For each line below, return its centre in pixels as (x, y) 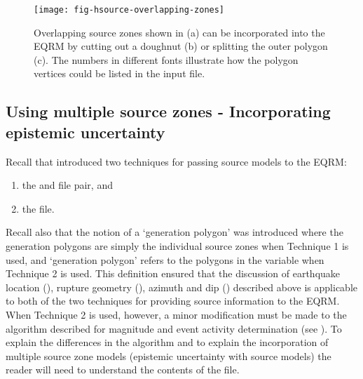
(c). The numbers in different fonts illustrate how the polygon (166, 59)
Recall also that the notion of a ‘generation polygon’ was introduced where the (174, 232)
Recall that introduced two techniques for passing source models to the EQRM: (176, 161)
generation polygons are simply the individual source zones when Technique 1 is (177, 246)
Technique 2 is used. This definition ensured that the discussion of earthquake (173, 273)
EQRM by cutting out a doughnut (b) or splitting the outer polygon (181, 46)
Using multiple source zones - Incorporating (168, 111)
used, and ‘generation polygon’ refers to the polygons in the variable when (165, 259)
